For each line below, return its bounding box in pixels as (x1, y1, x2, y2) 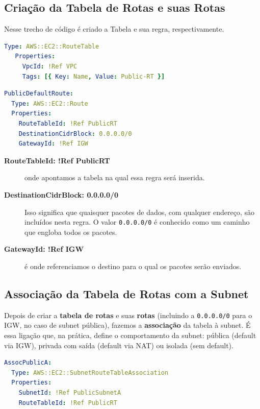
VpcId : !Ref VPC (22, 62, 77, 70)
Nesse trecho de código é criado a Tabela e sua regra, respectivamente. (4, 23, 224, 34)
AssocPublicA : (4, 359, 52, 367)
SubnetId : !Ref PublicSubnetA (18, 389, 121, 396)
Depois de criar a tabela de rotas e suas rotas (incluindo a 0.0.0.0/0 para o (4, 309, 252, 320)
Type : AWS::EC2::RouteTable (4, 42, 99, 50)
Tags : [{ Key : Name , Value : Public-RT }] (22, 73, 165, 80)
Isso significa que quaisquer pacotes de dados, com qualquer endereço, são (24, 206, 254, 217)
